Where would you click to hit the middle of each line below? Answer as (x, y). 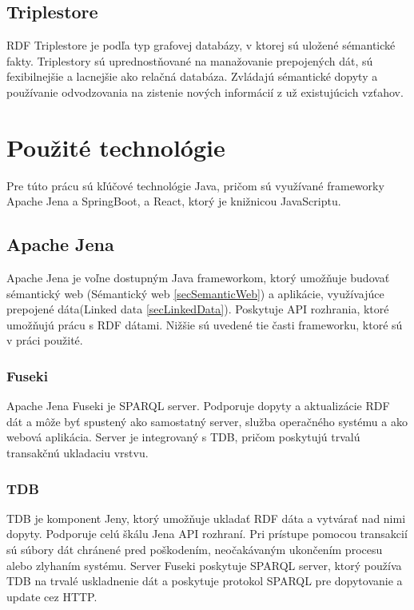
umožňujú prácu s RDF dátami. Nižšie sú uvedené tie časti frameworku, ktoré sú (205, 324)
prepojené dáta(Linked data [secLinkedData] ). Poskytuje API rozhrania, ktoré (198, 309)
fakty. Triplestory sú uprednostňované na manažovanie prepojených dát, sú (190, 60)
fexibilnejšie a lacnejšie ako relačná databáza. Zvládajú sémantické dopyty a (192, 76)
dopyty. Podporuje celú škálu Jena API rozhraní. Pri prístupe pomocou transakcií (207, 534)
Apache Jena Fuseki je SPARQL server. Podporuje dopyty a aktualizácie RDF (198, 406)
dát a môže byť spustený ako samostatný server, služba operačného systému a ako (207, 421)
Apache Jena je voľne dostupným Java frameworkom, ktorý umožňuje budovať (198, 278)
